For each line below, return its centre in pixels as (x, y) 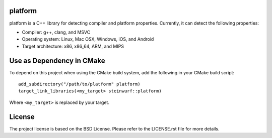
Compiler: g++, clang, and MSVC (56, 32)
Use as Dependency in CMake (57, 60)
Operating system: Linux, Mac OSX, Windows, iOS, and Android (88, 39)
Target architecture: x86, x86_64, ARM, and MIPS (73, 46)
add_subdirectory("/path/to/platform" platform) (79, 84)
